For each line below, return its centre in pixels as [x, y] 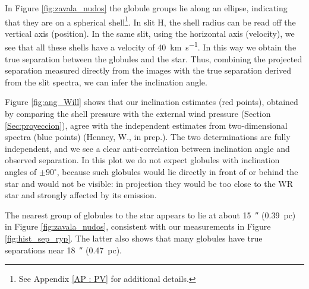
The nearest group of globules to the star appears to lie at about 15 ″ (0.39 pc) [150, 215]
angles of [21, 172]
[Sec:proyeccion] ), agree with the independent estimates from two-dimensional [146, 125]
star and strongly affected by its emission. [81, 195]
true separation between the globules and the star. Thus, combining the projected [154, 58]
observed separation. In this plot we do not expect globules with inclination [142, 160]
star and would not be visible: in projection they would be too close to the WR [149, 183]
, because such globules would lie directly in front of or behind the [177, 172]
